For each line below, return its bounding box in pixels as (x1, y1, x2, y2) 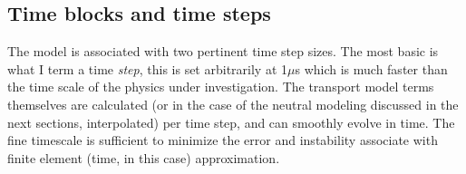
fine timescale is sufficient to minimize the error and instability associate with (7, 130, 438, 150)
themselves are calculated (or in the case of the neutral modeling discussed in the (7, 94, 459, 113)
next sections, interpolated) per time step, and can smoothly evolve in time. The (7, 112, 455, 131)
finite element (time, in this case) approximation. (7, 148, 280, 167)
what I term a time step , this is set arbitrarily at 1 (7, 59, 287, 78)
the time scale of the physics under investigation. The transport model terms (7, 77, 434, 96)
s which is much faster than (295, 59, 448, 78)
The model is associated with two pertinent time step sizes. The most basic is (7, 42, 439, 61)
